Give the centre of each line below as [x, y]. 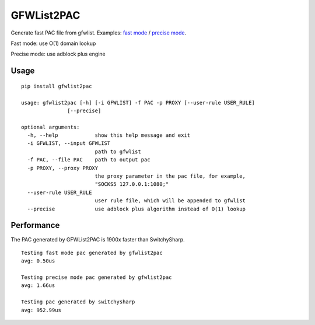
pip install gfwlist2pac [57, 86]
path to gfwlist [118, 151]
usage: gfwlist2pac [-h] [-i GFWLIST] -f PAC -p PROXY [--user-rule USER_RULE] [138, 103]
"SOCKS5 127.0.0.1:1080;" [132, 184]
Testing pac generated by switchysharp [78, 302]
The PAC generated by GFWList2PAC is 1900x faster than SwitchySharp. [98, 239]
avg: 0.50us [38, 261]
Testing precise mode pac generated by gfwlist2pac [97, 277]
